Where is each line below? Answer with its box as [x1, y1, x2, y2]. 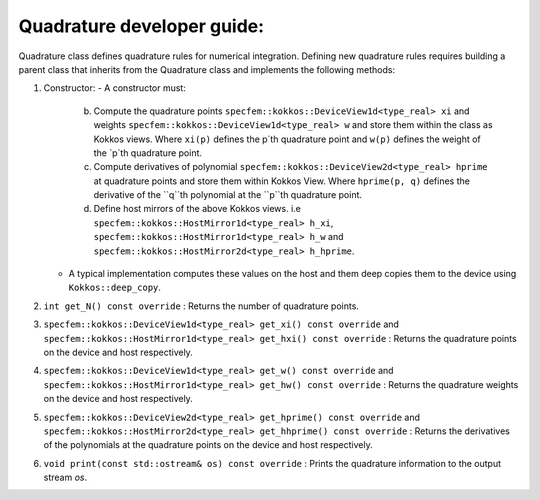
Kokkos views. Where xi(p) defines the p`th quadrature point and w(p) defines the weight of [93, 133, 482, 145]
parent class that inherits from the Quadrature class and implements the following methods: [18, 63, 395, 75]
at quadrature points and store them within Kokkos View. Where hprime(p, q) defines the [93, 175, 470, 187]
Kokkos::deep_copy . [68, 281, 162, 294]
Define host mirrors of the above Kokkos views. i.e [93, 203, 302, 215]
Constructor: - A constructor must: [43, 82, 187, 94]
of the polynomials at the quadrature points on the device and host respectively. [43, 439, 374, 451]
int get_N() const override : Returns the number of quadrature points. [43, 300, 360, 312]
